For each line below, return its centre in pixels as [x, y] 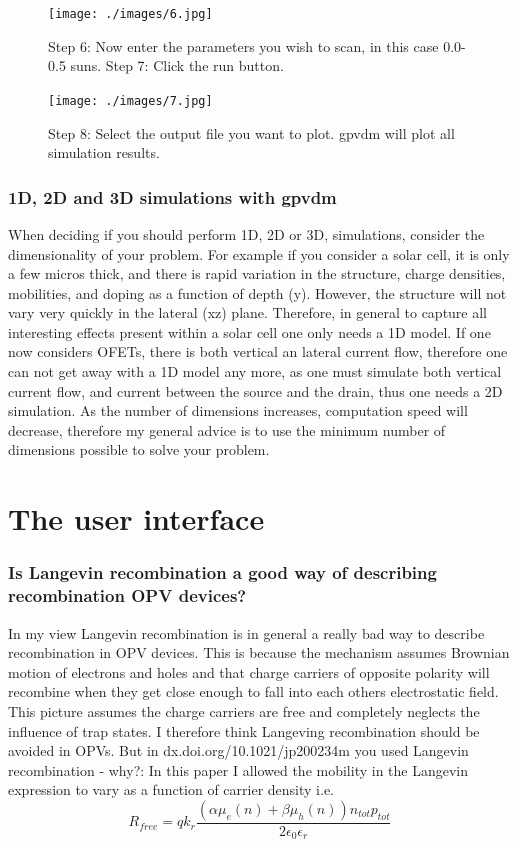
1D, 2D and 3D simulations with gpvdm [172, 196]
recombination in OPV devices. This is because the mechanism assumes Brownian [259, 652]
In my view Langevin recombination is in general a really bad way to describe [246, 632]
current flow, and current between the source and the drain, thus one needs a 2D [255, 390]
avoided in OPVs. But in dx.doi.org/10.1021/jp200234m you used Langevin [238, 750]
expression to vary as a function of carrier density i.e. [171, 789]
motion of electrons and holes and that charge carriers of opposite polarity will [249, 671]
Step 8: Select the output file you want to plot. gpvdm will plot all [251, 132]
